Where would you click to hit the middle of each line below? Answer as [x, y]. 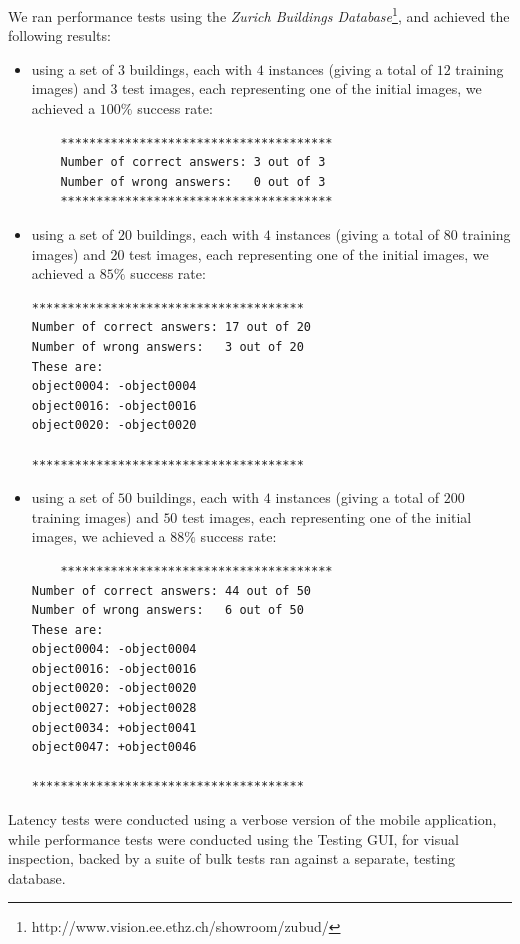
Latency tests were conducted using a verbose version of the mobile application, [252, 819]
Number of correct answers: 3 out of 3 [193, 162]
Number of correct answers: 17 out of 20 [171, 327]
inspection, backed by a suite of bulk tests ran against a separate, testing [232, 858]
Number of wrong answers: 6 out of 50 [167, 610]
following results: [59, 35]
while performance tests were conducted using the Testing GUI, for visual [233, 838]
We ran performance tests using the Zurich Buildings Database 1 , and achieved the [259, 14]
